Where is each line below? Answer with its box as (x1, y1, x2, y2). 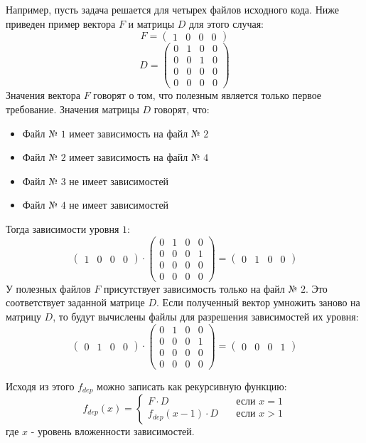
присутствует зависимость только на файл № (104, 281, 298, 296)
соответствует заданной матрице (6, 295, 145, 310)
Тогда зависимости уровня (6, 221, 119, 236)
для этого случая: (188, 16, 264, 31)
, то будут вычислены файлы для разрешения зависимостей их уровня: (53, 308, 359, 323)
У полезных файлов (6, 281, 91, 296)
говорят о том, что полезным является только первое (93, 88, 322, 103)
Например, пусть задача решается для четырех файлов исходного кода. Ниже (6, 2, 339, 16)
